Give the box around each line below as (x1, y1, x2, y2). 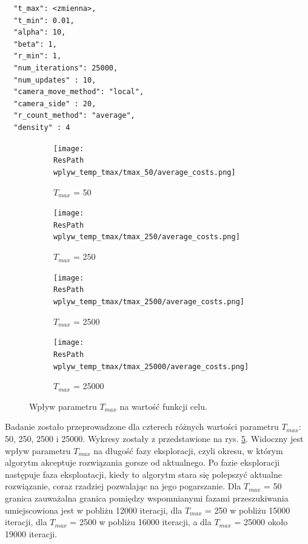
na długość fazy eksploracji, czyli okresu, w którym (93, 444, 283, 457)
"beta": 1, (13, 39, 57, 49)
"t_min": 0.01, (13, 16, 75, 25)
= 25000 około (234, 515, 288, 528)
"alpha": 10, (13, 28, 66, 37)
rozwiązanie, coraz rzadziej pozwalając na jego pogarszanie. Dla (5, 480, 241, 492)
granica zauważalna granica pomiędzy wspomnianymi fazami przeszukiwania (5, 491, 289, 504)
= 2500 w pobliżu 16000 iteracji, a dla (70, 515, 212, 528)
